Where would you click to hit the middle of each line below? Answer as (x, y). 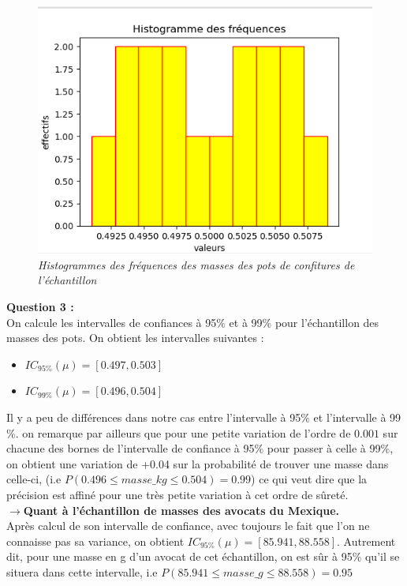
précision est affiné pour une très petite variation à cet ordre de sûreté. (177, 494)
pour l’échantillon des (327, 322)
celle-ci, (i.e (34, 479)
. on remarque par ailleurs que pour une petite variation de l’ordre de (183, 432)
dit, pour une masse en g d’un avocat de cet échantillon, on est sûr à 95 (179, 556)
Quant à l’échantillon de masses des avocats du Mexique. (181, 510)
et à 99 (246, 322)
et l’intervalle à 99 (357, 417)
